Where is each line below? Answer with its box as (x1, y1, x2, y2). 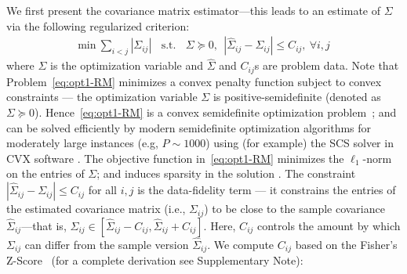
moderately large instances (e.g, (6, 135, 158, 151)
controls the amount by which (257, 217, 401, 233)
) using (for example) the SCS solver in (205, 135, 394, 151)
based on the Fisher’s (295, 236, 398, 252)
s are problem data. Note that (254, 57, 399, 74)
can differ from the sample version (24, 236, 189, 252)
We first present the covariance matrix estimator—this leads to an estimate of (6, 2, 380, 18)
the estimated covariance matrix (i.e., (6, 200, 186, 217)
